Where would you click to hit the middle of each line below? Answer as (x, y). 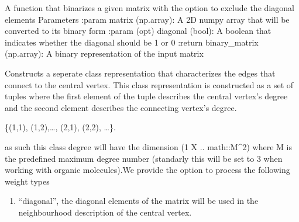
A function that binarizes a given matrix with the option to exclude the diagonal (149, 8)
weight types (27, 181)
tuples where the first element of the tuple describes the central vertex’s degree (146, 96)
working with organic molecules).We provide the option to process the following (147, 170)
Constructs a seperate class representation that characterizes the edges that (140, 73)
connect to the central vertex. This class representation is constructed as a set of (149, 84)
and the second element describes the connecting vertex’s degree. (121, 107)
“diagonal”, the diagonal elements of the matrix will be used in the (138, 201)
